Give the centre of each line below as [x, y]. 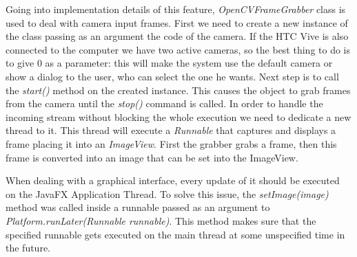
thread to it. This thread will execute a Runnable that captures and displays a [171, 130]
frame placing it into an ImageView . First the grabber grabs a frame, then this [171, 143]
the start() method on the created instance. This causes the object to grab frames [178, 90]
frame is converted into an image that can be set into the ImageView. [152, 157]
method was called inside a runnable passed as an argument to [138, 207]
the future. [28, 248]
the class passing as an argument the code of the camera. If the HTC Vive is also [177, 36]
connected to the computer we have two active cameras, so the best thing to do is [178, 49]
